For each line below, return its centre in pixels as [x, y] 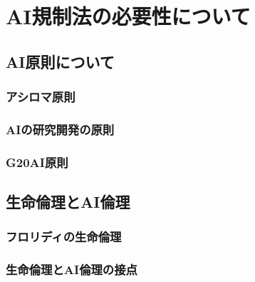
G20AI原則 [37, 162]
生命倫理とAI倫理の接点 [72, 270]
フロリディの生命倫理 [64, 237]
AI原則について [60, 61]
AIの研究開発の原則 [60, 129]
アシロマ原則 [41, 97]
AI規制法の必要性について [128, 16]
